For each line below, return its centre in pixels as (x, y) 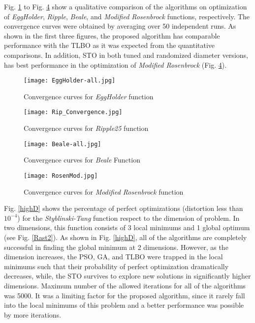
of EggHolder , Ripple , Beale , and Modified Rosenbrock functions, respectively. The (127, 16)
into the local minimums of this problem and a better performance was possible (124, 305)
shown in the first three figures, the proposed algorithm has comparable (112, 35)
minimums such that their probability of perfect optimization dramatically (116, 266)
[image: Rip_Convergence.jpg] (73, 112)
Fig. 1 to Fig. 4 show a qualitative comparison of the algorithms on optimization (126, 6)
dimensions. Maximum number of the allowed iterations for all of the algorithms (125, 285)
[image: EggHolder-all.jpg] (70, 81)
